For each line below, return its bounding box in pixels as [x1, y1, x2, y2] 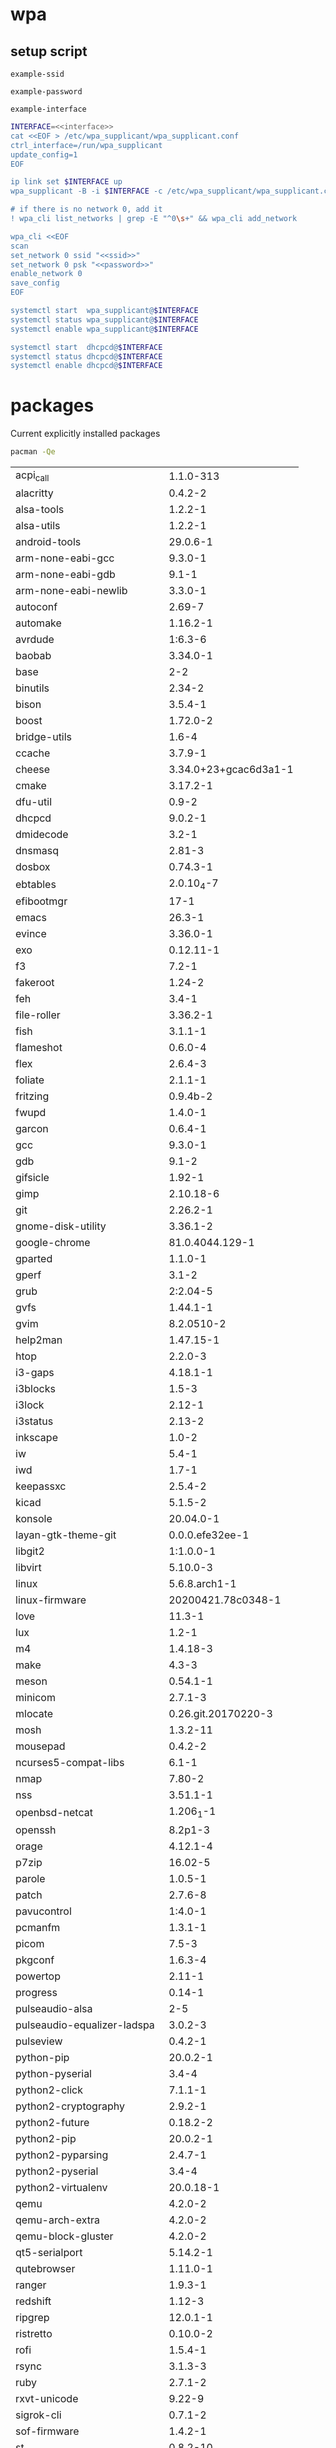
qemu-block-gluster [15, 2229, 114, 2243]
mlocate [15, 1707, 54, 1721]
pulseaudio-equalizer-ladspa [15, 2018, 155, 2032]
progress [15, 1985, 58, 1999]
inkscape [15, 1431, 58, 1445]
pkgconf [15, 1953, 55, 1967]
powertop [15, 1969, 61, 1983]
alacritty [15, 486, 54, 500]
